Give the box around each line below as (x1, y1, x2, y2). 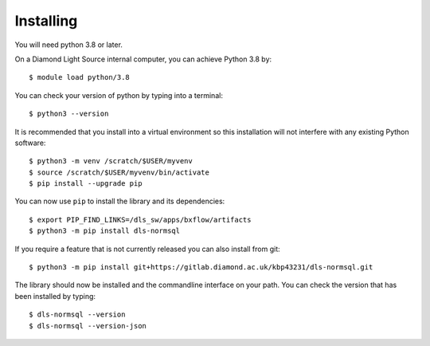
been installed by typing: (14, 291, 96, 301)
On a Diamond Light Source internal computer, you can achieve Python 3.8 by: (14, 54, 272, 64)
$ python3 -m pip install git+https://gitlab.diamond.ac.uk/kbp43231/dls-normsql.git (29, 263, 373, 272)
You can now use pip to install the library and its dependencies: (14, 196, 225, 206)
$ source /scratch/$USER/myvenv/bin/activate (29, 167, 210, 177)
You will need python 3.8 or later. (14, 40, 123, 49)
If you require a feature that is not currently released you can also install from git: (14, 244, 280, 254)
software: (14, 138, 46, 147)
